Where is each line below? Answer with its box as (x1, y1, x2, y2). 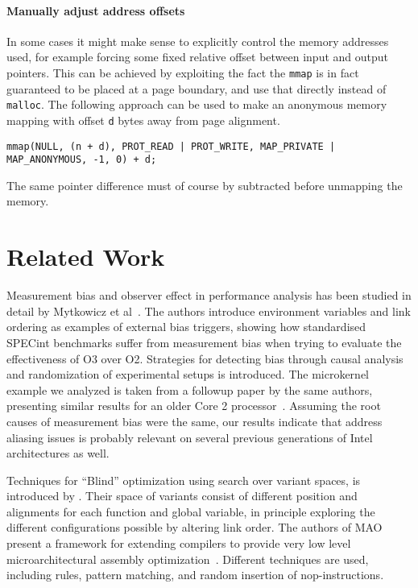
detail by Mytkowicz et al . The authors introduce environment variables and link (6, 302, 411, 319)
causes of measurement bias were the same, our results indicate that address (6, 412, 383, 429)
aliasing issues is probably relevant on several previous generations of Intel (6, 429, 373, 445)
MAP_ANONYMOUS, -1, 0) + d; (6, 154, 157, 166)
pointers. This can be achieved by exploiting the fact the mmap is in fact (6, 64, 359, 81)
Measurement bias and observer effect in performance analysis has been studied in (6, 287, 412, 304)
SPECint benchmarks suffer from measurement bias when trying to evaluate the (6, 333, 402, 350)
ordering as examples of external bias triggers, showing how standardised (6, 318, 366, 335)
